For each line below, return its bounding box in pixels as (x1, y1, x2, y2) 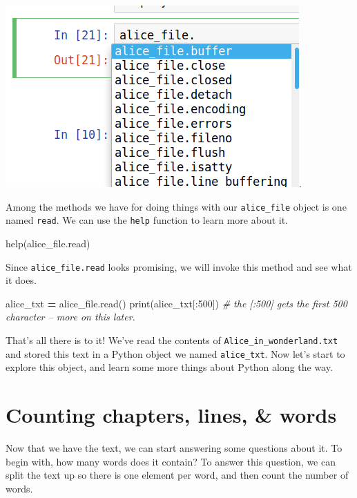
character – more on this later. (6, 309, 135, 324)
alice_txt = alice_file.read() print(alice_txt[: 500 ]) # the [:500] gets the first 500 (6, 296, 347, 310)
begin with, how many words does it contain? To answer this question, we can (6, 454, 336, 468)
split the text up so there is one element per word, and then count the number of (6, 468, 349, 482)
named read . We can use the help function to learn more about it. (6, 213, 289, 227)
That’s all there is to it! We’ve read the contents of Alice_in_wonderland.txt (6, 332, 338, 347)
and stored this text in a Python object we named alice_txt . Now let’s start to (6, 346, 345, 361)
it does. (6, 273, 37, 287)
